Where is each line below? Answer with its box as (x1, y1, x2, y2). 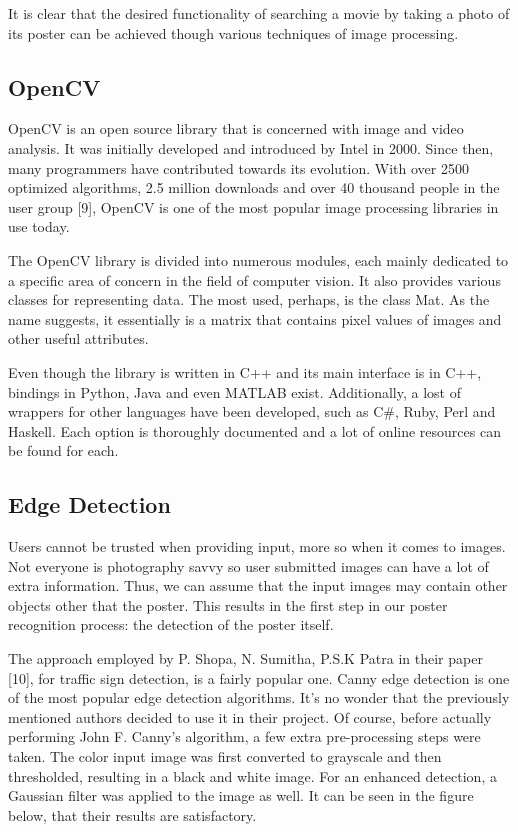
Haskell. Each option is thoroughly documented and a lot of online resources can (8, 420, 501, 441)
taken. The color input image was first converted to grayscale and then (8, 746, 442, 767)
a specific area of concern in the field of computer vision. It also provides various (8, 269, 501, 290)
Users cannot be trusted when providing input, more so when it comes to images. (8, 536, 506, 557)
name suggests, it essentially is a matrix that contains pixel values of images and (8, 308, 502, 329)
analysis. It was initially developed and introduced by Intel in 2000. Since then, (8, 137, 494, 158)
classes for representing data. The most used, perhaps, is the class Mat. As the (8, 289, 490, 310)
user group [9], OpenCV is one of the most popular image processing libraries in (8, 196, 499, 217)
